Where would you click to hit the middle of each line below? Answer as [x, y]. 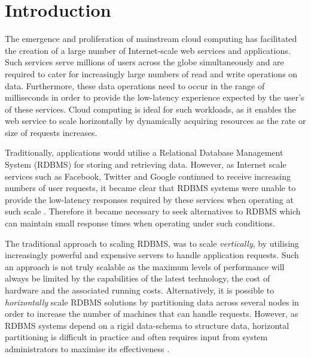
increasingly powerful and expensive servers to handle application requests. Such [152, 255]
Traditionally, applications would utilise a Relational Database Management [144, 152]
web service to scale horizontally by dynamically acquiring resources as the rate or [155, 121]
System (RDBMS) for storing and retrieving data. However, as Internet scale [146, 164]
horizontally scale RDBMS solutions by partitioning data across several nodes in [152, 302]
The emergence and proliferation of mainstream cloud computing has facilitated [151, 39]
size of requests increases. [51, 132]
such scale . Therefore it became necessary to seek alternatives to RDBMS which [153, 211]
